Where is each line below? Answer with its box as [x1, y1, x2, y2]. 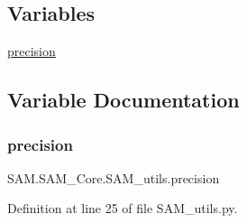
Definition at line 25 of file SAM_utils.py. [7, 199, 238, 218]
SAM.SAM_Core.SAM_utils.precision [7, 168, 220, 187]
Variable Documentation [7, 86, 240, 114]
